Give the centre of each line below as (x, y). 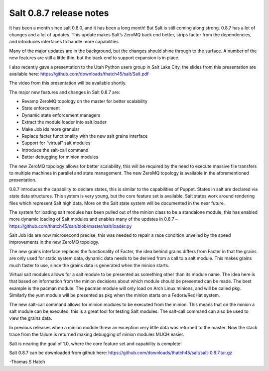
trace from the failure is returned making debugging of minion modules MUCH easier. (97, 334)
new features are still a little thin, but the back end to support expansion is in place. (94, 58)
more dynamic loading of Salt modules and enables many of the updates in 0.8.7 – (93, 219)
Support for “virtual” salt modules (56, 143)
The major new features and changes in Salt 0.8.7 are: (65, 92)
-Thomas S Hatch (27, 362)
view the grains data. (31, 318)
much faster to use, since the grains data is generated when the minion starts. (89, 265)
